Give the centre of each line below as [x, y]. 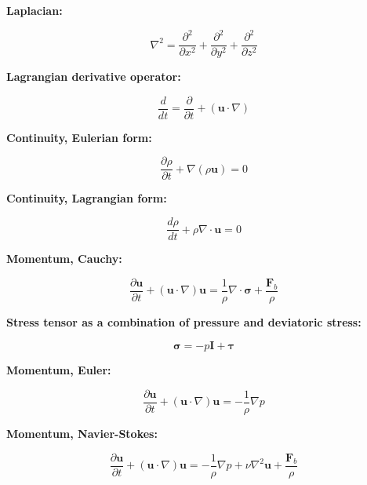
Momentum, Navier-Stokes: [82, 434]
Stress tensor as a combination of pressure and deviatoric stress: [184, 321]
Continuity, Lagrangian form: [87, 198]
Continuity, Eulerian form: [79, 137]
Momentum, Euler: [59, 370]
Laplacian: [35, 10]
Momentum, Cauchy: [64, 259]
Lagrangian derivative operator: [94, 77]
